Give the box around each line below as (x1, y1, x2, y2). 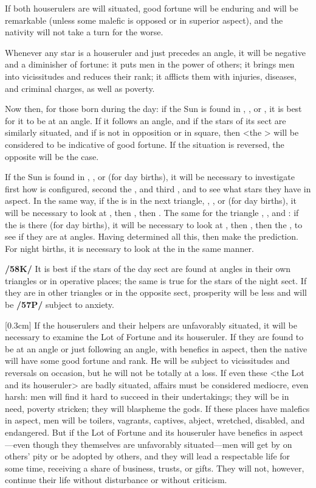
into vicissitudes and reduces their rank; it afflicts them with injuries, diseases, (5, 69, 297, 82)
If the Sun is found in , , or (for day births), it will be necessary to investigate (5, 170, 295, 183)
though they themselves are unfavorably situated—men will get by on (32, 437, 292, 450)
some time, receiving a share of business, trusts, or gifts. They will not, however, (5, 461, 304, 474)
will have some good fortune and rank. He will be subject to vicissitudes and (5, 354, 290, 367)
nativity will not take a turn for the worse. (5, 26, 163, 38)
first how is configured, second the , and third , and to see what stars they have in (5, 182, 311, 195)
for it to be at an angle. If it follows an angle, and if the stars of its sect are (5, 114, 286, 127)
